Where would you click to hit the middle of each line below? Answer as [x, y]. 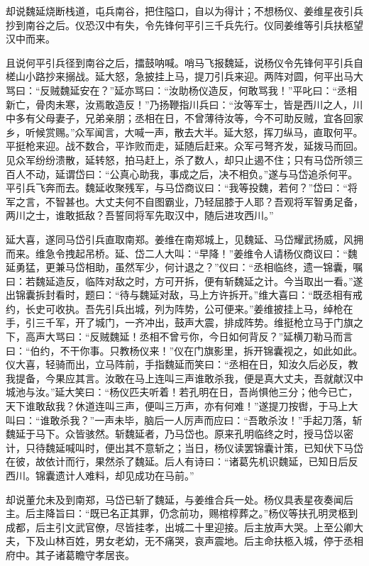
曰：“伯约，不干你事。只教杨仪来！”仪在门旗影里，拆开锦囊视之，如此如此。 [184, 350]
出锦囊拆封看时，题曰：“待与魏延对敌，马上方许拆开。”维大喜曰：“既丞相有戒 [184, 295]
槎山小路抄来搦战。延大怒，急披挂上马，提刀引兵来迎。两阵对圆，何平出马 [180, 76]
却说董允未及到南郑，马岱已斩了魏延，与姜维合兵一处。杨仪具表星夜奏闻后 [180, 499]
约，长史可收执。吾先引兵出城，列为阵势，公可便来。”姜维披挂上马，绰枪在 [180, 308]
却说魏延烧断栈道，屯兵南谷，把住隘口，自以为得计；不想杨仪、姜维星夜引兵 [184, 11]
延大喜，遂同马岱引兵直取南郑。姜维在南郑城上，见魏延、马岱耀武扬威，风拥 [184, 239]
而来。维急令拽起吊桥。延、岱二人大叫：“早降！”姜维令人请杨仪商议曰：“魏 [182, 253]
